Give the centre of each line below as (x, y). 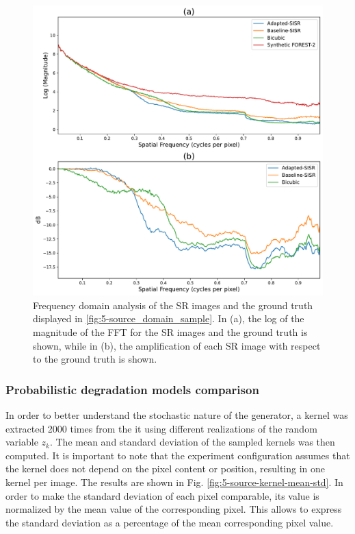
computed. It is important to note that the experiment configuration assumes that (178, 455)
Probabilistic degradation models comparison (132, 389)
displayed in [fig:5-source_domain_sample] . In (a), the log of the (169, 318)
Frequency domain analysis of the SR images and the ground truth (173, 305)
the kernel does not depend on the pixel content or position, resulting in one (166, 469)
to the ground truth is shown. (95, 359)
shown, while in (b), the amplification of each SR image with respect (177, 345)
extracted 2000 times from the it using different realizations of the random (161, 428)
